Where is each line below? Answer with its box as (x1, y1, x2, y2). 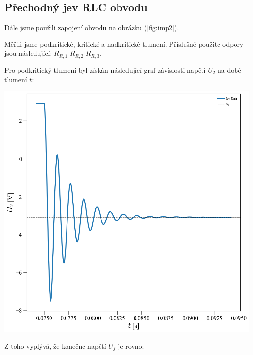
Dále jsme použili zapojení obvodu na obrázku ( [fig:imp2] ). (4, 22, 179, 33)
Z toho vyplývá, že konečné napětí (4, 341, 106, 351)
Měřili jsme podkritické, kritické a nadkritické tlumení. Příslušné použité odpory (4, 38, 244, 49)
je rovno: (118, 341, 144, 351)
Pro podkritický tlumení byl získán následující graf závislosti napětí (4, 65, 206, 75)
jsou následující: (4, 48, 52, 58)
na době (218, 65, 241, 75)
